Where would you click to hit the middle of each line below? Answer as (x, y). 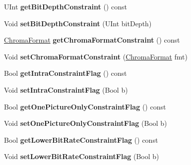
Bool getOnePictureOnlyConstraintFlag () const (85, 106)
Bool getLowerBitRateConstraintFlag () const (81, 139)
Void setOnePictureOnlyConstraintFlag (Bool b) (86, 123)
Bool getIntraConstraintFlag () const (65, 73)
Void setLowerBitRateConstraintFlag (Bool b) (82, 156)
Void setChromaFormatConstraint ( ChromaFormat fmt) (96, 56)
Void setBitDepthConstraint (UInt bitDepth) (78, 23)
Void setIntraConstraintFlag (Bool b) (66, 89)
